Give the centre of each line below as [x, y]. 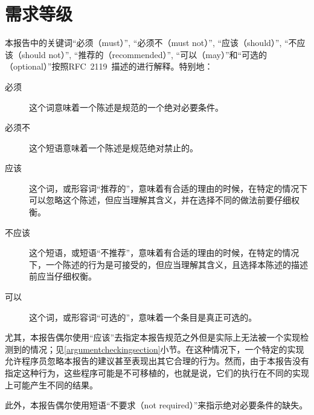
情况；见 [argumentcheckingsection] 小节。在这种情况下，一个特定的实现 [167, 349]
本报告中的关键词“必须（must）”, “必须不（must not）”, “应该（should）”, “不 [151, 43]
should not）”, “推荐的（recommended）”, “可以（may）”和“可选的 [144, 54]
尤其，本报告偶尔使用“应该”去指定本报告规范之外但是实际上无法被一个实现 [153, 337]
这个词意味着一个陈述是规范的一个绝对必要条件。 [126, 107]
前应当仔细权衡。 [63, 276]
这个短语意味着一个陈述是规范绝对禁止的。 [114, 147]
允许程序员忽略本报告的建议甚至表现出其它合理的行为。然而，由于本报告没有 [157, 361]
